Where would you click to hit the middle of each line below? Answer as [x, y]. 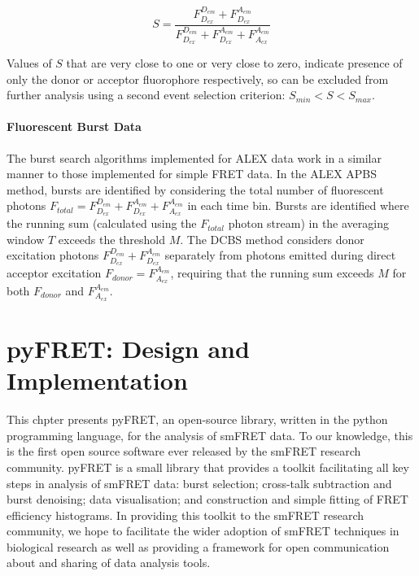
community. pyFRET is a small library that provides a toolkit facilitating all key [208, 467]
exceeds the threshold [112, 239]
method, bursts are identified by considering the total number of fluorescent [195, 189]
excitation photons [53, 255]
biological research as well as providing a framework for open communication [198, 546]
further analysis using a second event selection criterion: [146, 95]
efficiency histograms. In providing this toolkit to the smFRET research [185, 515]
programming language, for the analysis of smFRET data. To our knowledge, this [210, 435]
